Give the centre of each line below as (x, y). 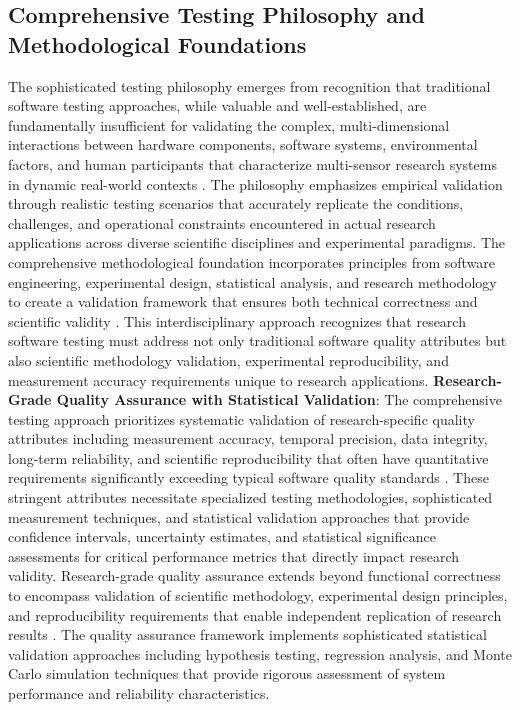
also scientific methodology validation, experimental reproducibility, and (228, 359)
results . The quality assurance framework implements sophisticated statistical (247, 634)
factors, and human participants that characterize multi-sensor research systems (252, 163)
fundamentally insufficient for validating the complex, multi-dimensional (229, 124)
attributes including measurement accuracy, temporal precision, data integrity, (248, 438)
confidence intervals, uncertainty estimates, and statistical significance (222, 536)
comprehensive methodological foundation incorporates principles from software (252, 261)
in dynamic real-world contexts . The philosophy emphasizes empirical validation (255, 183)
